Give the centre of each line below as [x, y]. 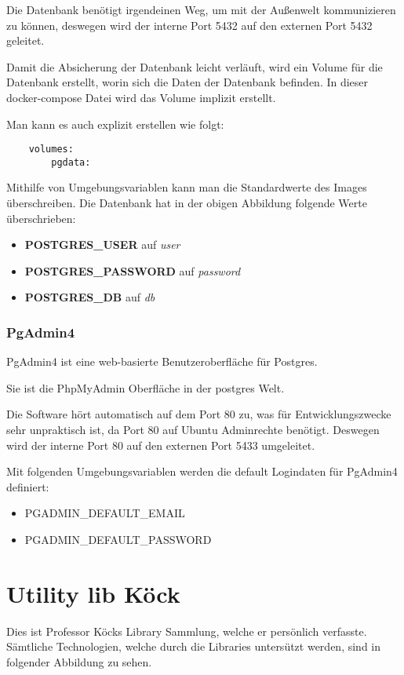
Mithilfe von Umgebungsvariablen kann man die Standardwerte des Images [187, 187]
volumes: [51, 150]
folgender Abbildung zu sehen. [79, 661]
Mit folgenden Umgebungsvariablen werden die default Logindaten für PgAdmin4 [202, 471]
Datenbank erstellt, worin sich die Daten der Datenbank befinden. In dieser [187, 82]
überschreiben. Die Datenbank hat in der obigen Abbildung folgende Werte [187, 203]
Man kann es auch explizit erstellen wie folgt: [115, 124]
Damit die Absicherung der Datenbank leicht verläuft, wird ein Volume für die [195, 66]
